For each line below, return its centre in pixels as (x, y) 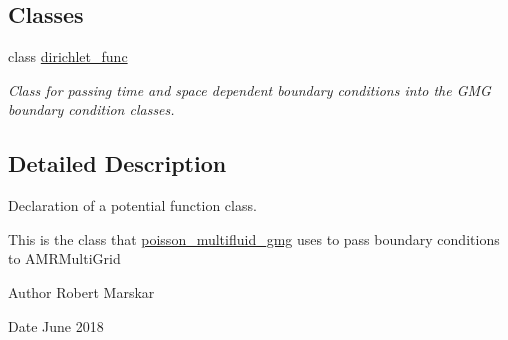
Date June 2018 (56, 325)
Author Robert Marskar (81, 291)
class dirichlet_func (68, 56)
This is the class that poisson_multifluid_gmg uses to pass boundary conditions (254, 238)
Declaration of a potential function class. (132, 205)
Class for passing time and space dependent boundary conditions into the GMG (249, 89)
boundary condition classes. (91, 109)
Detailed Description (117, 163)
